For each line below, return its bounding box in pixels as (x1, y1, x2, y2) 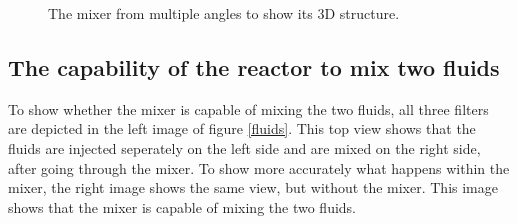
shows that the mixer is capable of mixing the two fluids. (8, 196, 356, 217)
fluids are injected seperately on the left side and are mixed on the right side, (8, 137, 481, 158)
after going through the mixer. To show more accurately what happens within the (8, 157, 510, 178)
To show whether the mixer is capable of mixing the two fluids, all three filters (8, 98, 489, 119)
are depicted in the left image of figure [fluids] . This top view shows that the (8, 118, 476, 139)
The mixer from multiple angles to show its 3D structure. (48, 3, 400, 23)
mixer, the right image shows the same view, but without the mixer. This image (8, 177, 498, 198)
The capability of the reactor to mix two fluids (8, 51, 500, 82)
